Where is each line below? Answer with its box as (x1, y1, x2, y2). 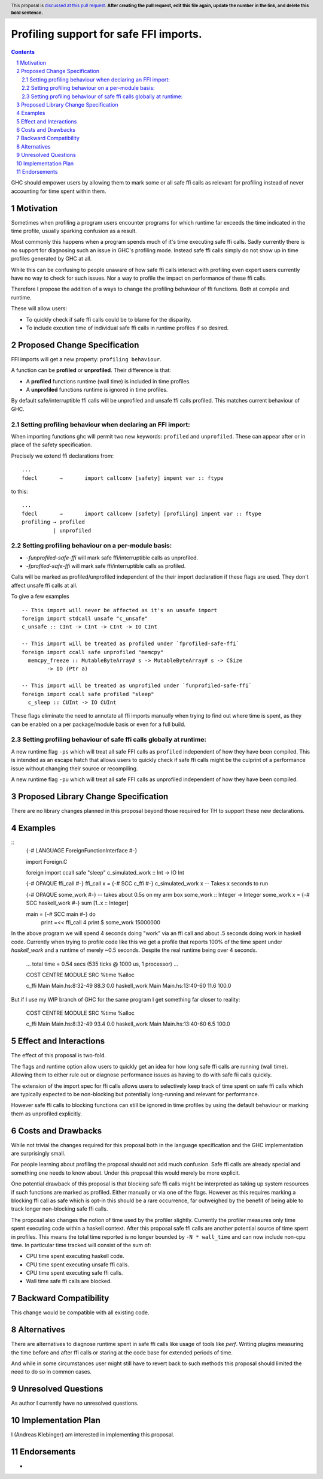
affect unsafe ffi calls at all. (11, 582, 78, 589)
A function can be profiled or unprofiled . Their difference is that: (11, 367, 172, 374)
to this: (11, 488, 28, 495)
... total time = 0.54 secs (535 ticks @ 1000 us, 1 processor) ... (26, 960, 179, 967)
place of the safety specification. (11, 441, 92, 449)
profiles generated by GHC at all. (11, 255, 92, 262)
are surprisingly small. (11, 1150, 66, 1157)
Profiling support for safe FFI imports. (11, 27, 203, 41)
